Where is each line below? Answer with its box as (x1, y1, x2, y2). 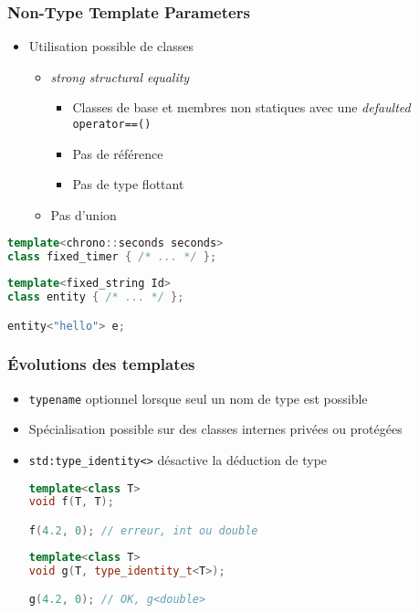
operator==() (72, 118, 152, 131)
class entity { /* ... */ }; (7, 291, 184, 304)
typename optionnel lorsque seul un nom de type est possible (28, 388, 368, 407)
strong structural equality (50, 67, 190, 86)
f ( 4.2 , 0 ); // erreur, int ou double (28, 524, 258, 537)
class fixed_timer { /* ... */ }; (7, 250, 217, 264)
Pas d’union (50, 205, 117, 224)
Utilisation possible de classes (28, 37, 194, 56)
